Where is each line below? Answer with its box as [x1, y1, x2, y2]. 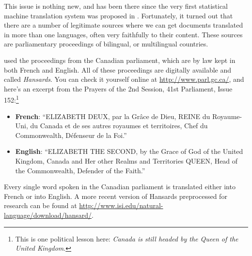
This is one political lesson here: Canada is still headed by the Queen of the [15, 233, 238, 243]
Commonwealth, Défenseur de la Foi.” [15, 130, 127, 140]
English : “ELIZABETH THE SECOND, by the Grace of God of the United [15, 146, 243, 156]
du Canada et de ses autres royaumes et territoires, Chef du [30, 120, 208, 131]
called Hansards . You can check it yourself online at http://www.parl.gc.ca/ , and [4, 74, 244, 84]
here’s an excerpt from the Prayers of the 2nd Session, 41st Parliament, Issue [4, 83, 233, 93]
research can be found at [4, 200, 77, 211]
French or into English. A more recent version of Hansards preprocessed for [4, 191, 227, 201]
